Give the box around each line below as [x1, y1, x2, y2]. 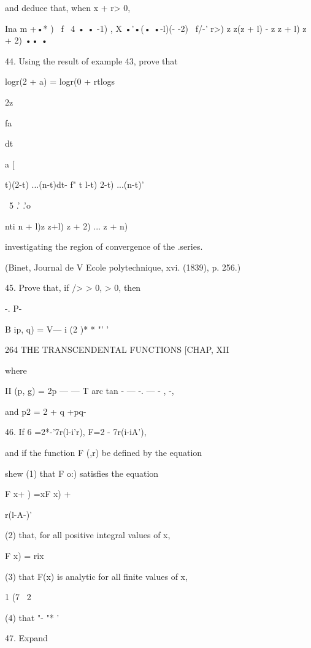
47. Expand [5, 631, 48, 644]
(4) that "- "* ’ [5, 611, 60, 623]
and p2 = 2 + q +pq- [5, 404, 86, 417]
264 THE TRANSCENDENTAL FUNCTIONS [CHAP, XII [5, 343, 229, 356]
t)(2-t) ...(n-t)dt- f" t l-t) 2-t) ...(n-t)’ [5, 178, 144, 191]
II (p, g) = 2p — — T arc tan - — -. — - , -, [5, 384, 174, 397]
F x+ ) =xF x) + [5, 487, 71, 500]
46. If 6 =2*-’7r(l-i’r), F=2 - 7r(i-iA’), [5, 425, 147, 438]
